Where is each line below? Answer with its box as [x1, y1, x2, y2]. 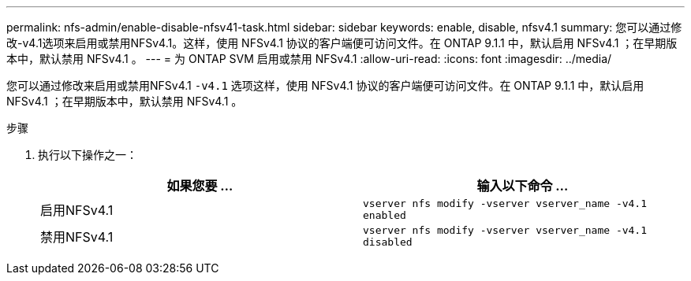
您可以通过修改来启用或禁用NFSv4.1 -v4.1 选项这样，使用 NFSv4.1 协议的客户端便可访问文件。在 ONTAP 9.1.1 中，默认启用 [6, 79, 644, 92]
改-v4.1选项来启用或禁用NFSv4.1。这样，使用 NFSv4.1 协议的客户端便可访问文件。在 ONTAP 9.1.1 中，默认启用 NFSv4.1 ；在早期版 [6, 36, 678, 50]
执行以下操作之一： [38, 148, 137, 161]
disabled [363, 236, 413, 248]
